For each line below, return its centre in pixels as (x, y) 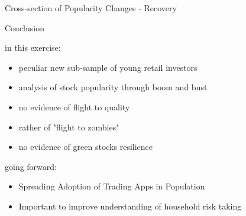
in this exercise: (33, 48)
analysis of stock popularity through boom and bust (113, 87)
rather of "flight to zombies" (69, 127)
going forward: (31, 166)
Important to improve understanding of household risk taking (130, 206)
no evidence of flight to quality (74, 107)
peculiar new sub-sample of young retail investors (108, 67)
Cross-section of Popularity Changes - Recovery (91, 8)
